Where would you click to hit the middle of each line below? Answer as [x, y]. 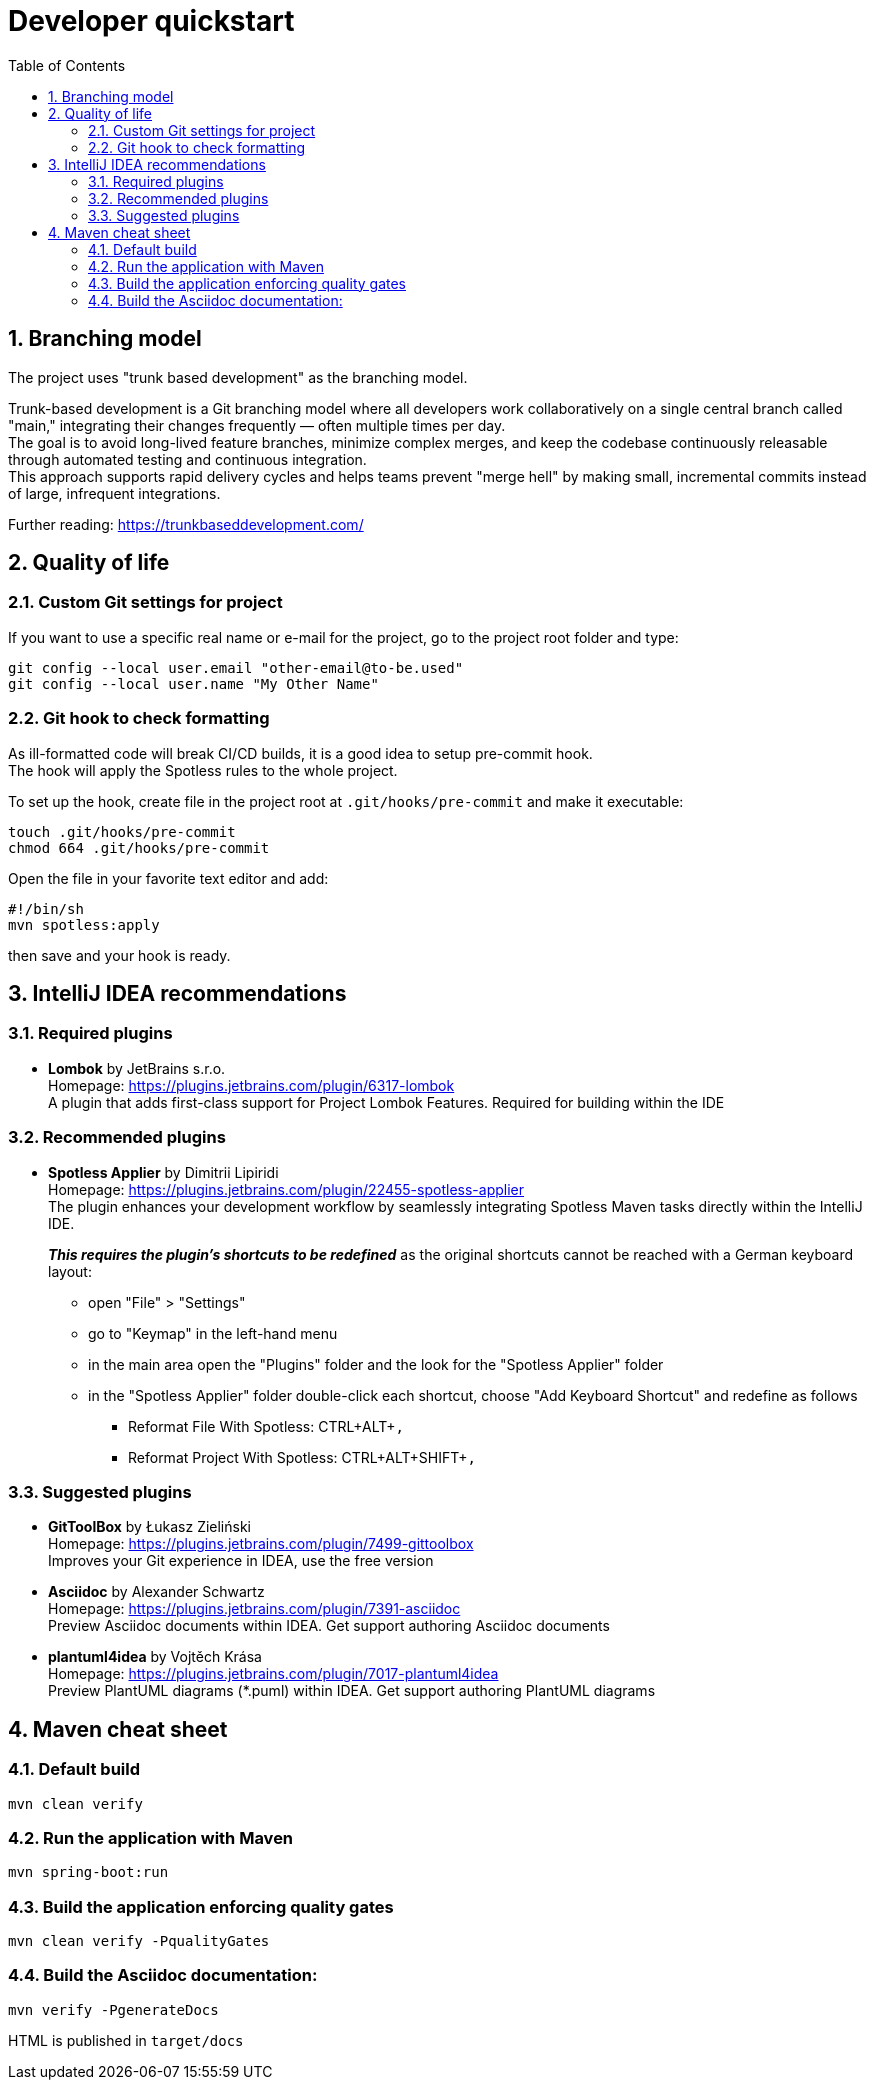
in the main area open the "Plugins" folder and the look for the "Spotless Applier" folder [376, 1364]
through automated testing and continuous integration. [187, 459]
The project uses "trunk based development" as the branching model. [238, 377]
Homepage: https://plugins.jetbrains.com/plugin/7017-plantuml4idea [273, 1674]
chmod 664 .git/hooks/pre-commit [139, 847]
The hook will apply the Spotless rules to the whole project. [203, 770]
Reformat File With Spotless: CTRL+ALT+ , [266, 1426]
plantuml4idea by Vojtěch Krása [155, 1657]
